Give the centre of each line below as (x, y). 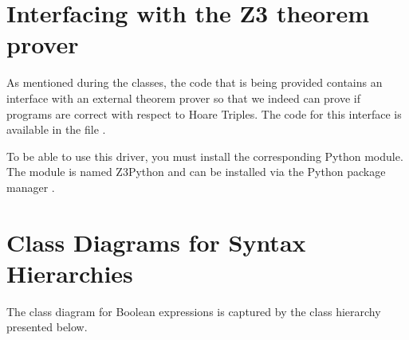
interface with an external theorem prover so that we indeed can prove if (184, 98)
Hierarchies (70, 273)
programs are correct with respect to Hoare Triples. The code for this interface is (204, 113)
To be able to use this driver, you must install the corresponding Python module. (205, 156)
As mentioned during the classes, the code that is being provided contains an (195, 82)
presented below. (47, 327)
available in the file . (56, 129)
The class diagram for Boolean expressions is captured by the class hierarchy (194, 311)
